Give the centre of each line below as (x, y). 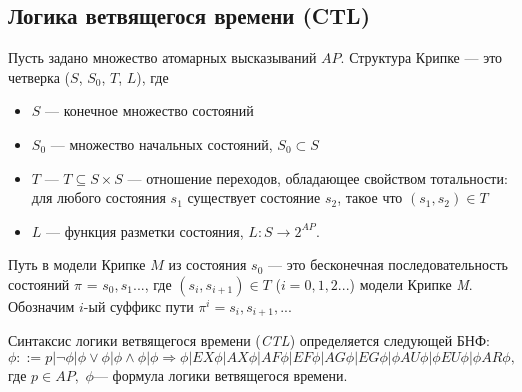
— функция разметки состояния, (145, 230)
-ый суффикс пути (138, 305)
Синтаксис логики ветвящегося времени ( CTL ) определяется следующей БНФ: (249, 340)
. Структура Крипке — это (421, 57)
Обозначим (41, 305)
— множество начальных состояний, (161, 143)
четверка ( (39, 76)
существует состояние (254, 197)
